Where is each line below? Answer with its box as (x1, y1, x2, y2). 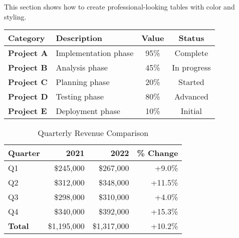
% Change (137, 147, 178, 159)
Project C (8, 76, 48, 88)
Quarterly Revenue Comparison (38, 127, 149, 139)
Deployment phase (56, 105, 120, 117)
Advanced (174, 90, 208, 102)
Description (56, 32, 103, 44)
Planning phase (56, 76, 110, 88)
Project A (8, 47, 48, 59)
